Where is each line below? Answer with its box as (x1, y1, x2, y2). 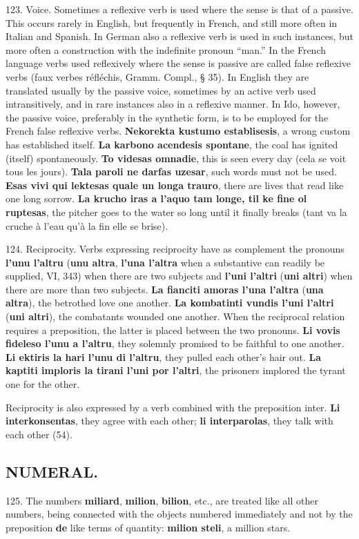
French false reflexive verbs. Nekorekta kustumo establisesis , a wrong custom (6, 124, 351, 138)
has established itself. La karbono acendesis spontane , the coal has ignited (6, 137, 338, 151)
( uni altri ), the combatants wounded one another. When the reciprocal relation (6, 309, 345, 324)
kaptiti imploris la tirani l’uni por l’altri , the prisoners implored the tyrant (6, 363, 346, 378)
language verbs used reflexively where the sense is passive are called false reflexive (6, 56, 351, 70)
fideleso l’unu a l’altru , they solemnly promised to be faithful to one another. (6, 336, 345, 351)
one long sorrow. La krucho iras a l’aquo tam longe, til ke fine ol (6, 191, 307, 206)
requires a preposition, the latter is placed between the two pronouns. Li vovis (6, 322, 340, 337)
